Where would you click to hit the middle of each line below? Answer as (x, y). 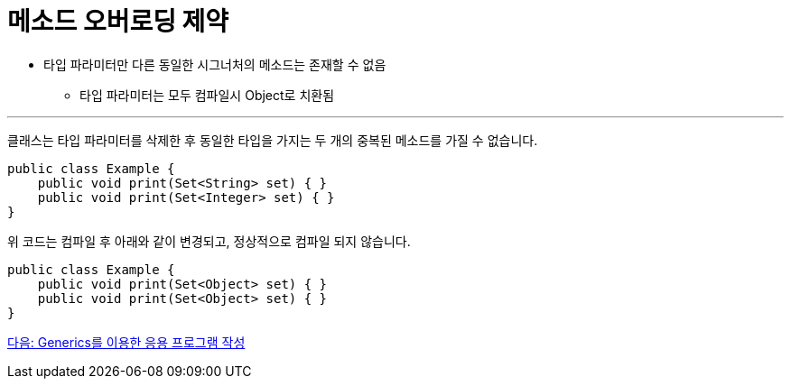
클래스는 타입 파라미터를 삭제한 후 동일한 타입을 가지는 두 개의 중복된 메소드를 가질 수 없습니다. (273, 140)
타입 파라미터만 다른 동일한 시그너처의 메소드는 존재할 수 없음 (215, 64)
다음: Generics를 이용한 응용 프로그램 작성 (126, 342)
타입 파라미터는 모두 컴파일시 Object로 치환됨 (207, 95)
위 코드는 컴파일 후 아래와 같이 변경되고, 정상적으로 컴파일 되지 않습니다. (209, 241)
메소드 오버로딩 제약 (118, 22)
